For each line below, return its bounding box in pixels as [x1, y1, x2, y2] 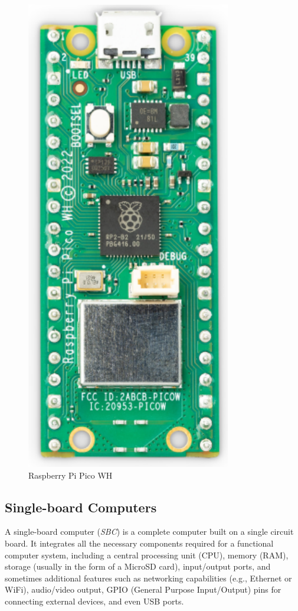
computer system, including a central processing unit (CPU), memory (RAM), [5, 548, 289, 561]
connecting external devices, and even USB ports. [5, 594, 184, 607]
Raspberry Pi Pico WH [28, 469, 113, 481]
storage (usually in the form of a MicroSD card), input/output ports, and [5, 560, 271, 573]
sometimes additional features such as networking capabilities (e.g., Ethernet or [5, 571, 292, 584]
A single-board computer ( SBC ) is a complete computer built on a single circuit [5, 525, 294, 538]
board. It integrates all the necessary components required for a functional [5, 537, 274, 549]
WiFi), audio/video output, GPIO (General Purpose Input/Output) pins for [5, 583, 281, 596]
